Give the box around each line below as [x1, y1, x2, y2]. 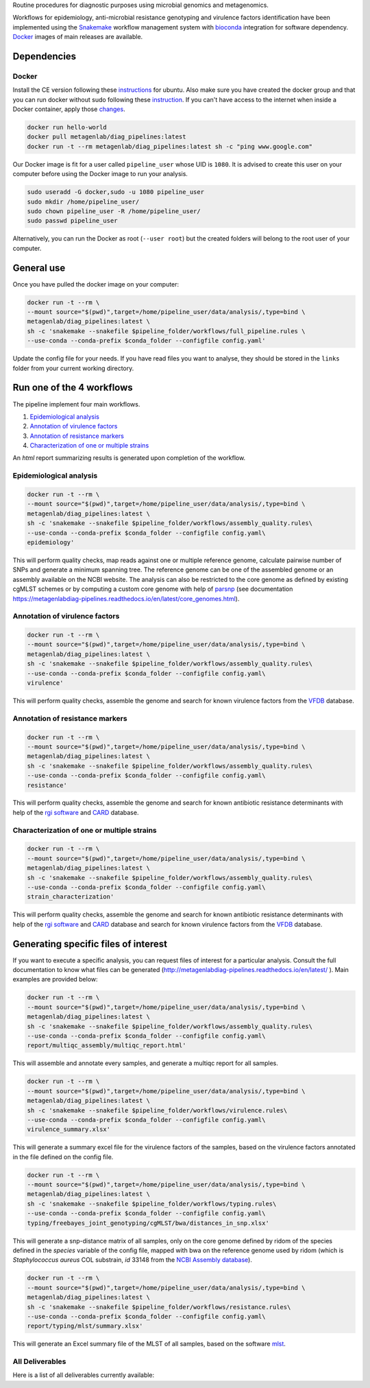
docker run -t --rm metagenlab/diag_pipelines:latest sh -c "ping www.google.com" [27, 143, 313, 150]
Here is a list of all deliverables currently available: [12, 1371, 155, 1379]
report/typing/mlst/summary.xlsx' [27, 1322, 143, 1330]
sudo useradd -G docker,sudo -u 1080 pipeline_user [27, 188, 205, 196]
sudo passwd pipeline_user [27, 217, 118, 225]
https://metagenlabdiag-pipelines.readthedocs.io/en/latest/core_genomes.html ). [12, 594, 240, 602]
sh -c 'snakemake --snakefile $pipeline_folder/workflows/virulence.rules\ [27, 1106, 288, 1114]
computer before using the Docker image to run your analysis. [12, 170, 188, 178]
